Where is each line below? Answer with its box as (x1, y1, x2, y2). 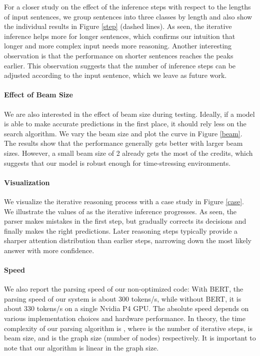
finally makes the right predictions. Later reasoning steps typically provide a (4, 225, 238, 236)
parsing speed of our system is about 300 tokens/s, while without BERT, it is (4, 293, 241, 304)
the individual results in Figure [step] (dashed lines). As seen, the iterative (4, 21, 232, 31)
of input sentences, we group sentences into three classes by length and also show (4, 11, 252, 21)
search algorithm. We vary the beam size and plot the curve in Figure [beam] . (4, 128, 242, 138)
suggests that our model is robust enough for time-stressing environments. (4, 157, 231, 168)
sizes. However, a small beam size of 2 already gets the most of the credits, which (4, 147, 253, 158)
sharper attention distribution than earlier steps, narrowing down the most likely (4, 235, 251, 246)
